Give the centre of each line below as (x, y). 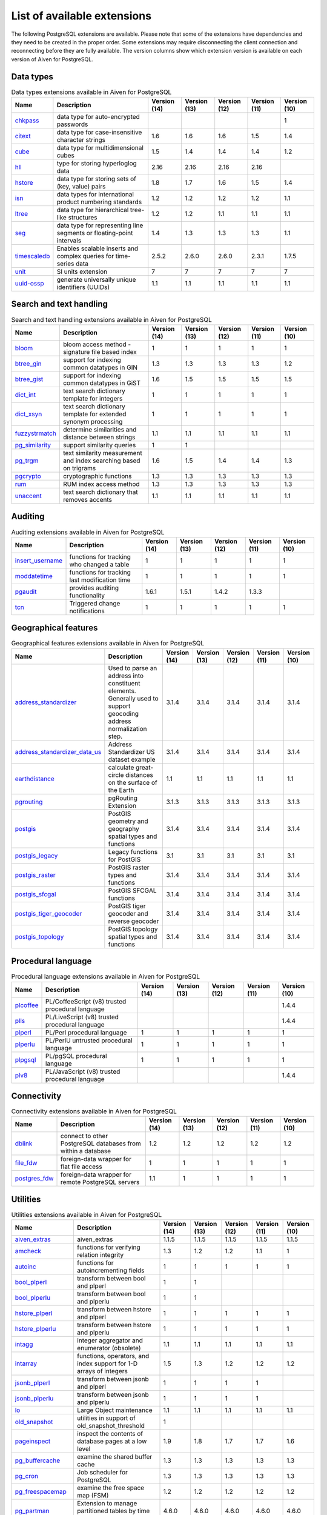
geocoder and (128, 913)
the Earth (121, 790)
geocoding (124, 713)
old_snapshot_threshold (111, 1426)
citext (23, 136)
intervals (69, 241)
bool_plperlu (33, 1298)
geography (124, 828)
